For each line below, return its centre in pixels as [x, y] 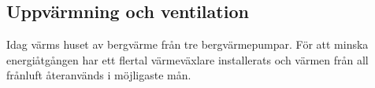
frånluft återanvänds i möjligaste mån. [99, 75]
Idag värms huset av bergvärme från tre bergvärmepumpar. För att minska [187, 44]
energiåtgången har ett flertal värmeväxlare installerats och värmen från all [187, 59]
